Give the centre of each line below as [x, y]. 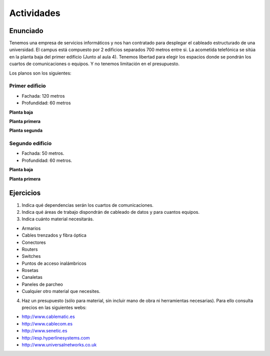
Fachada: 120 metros [43, 96]
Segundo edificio [30, 144]
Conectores [34, 242]
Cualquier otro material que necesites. [61, 291]
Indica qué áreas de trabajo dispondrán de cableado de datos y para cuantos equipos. [111, 212]
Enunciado [26, 31]
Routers [30, 249]
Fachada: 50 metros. [43, 153]
